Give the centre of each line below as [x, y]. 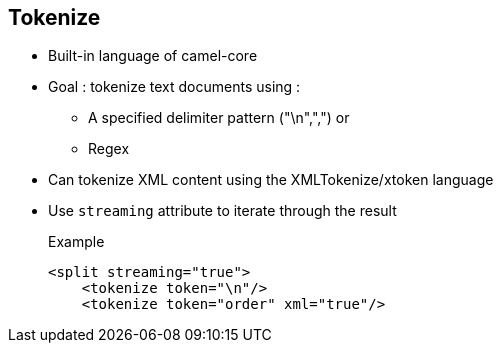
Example [76, 242]
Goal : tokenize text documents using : [174, 87]
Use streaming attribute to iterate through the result [222, 211]
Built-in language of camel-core [153, 56]
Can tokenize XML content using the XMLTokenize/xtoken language [271, 180]
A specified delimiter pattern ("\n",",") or [219, 118]
